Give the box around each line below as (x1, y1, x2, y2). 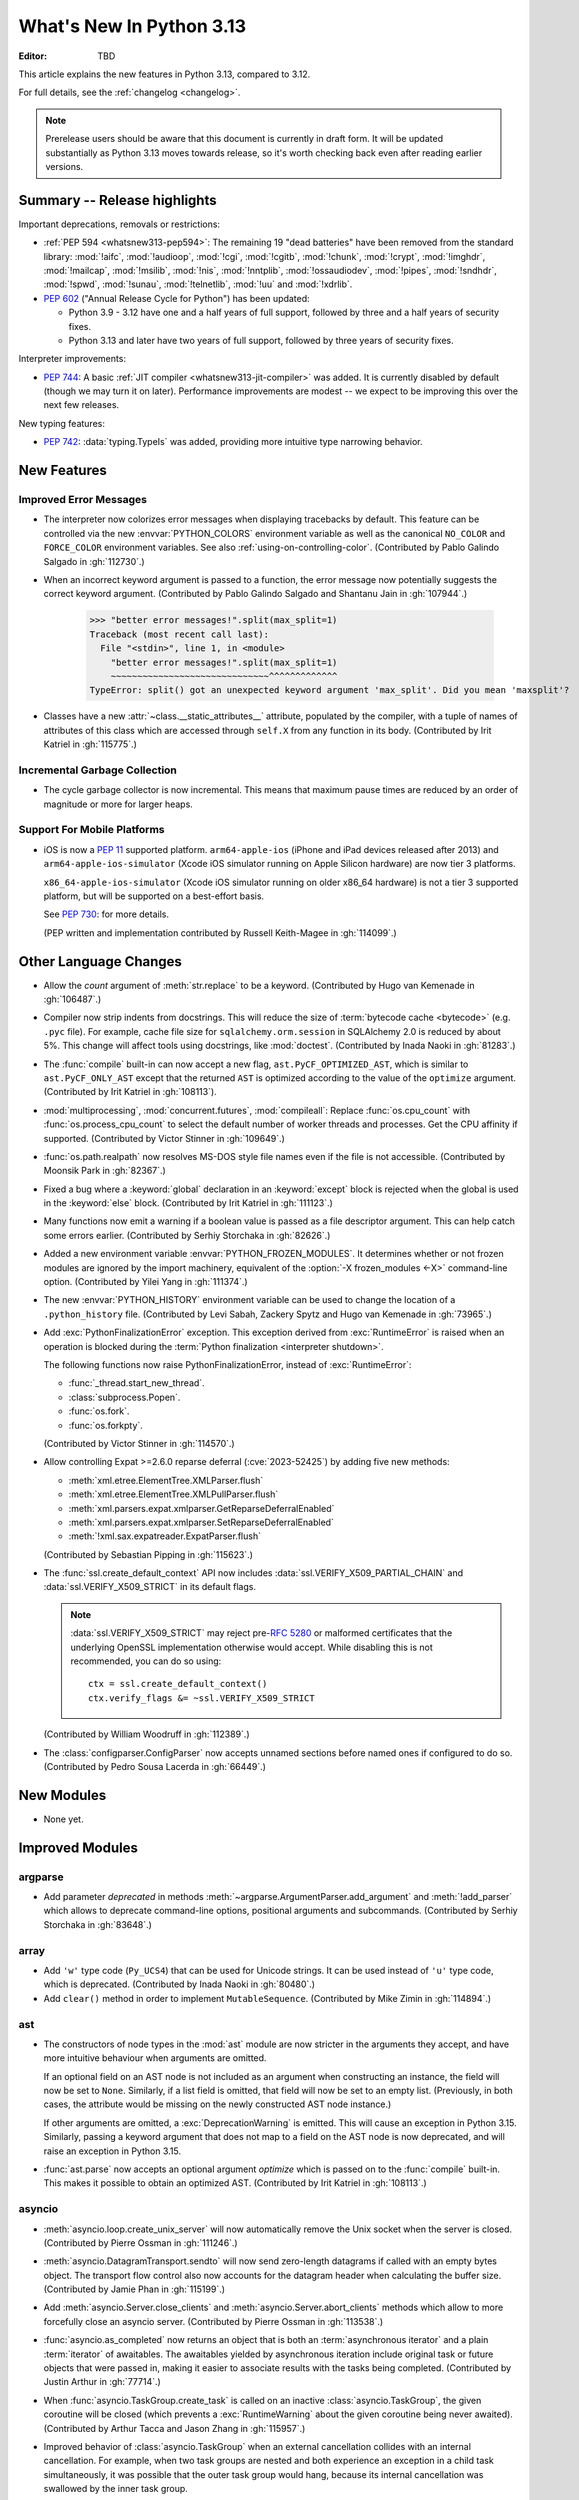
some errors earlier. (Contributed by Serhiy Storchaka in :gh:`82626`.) (43, 1229, 331, 1241)
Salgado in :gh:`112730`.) (43, 555, 145, 567)
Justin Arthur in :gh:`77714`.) (43, 2376, 162, 2388)
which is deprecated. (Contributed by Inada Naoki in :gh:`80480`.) (43, 1978, 315, 1990)
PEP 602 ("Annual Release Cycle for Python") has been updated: (43, 292, 310, 304)
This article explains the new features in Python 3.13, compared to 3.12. (18, 68, 311, 80)
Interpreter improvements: (18, 353, 127, 365)
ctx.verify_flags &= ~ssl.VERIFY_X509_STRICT (88, 1692, 315, 1704)
